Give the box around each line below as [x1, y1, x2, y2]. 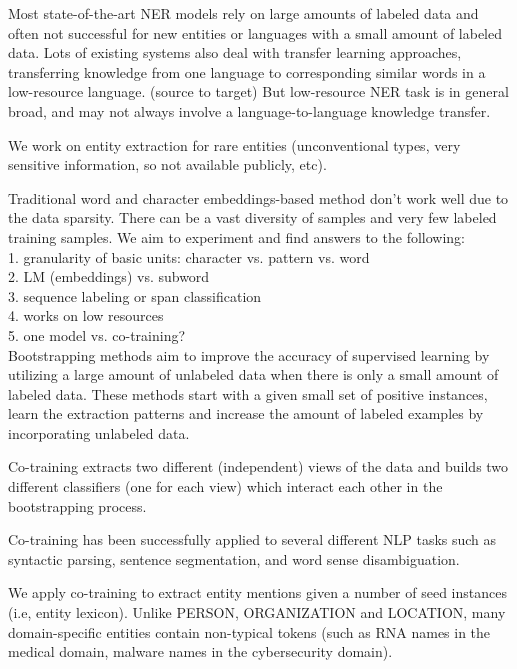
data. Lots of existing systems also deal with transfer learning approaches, [8, 42, 462, 63]
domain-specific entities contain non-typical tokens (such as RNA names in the [8, 621, 491, 642]
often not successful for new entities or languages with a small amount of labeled [8, 22, 503, 43]
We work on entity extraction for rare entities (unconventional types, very [8, 134, 461, 155]
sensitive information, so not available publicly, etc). [8, 154, 327, 175]
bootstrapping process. [8, 495, 147, 516]
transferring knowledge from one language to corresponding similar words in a [8, 61, 486, 82]
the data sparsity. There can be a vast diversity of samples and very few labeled [8, 207, 497, 228]
